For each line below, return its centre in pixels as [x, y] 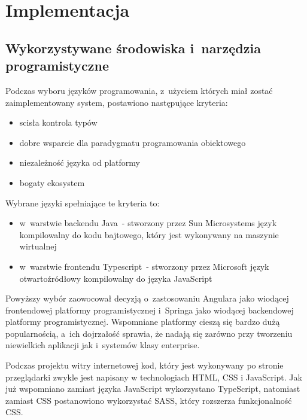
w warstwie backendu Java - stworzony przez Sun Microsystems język [148, 223]
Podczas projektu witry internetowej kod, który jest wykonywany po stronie [145, 365]
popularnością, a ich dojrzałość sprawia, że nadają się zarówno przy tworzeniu [149, 333]
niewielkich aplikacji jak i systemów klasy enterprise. [103, 345]
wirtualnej [38, 246]
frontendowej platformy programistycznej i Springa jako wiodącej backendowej [150, 310]
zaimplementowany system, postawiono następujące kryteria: [117, 102]
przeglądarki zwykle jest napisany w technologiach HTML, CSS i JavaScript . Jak [154, 377]
